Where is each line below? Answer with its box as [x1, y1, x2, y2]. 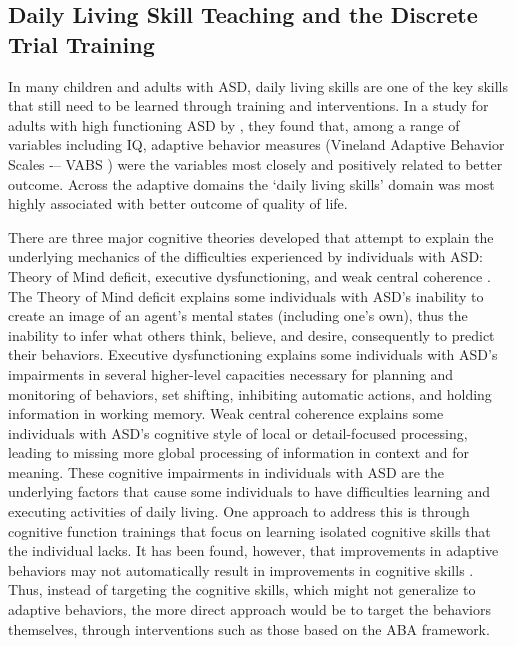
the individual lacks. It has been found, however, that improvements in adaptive [8, 540, 499, 561]
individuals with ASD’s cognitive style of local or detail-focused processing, [8, 422, 468, 443]
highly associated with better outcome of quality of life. [8, 193, 348, 214]
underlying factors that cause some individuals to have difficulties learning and [8, 481, 490, 502]
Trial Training [8, 28, 155, 59]
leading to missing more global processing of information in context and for [8, 442, 469, 463]
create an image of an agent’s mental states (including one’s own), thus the [8, 305, 468, 326]
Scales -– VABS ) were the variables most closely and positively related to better [8, 153, 503, 174]
